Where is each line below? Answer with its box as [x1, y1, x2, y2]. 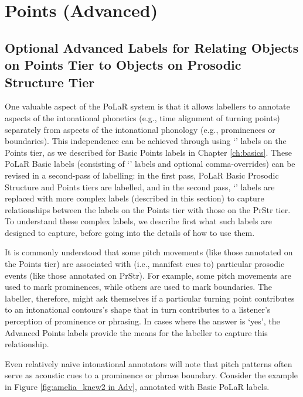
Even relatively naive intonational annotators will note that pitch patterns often [5, 357, 292, 369]
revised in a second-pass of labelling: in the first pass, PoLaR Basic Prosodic [5, 169, 279, 181]
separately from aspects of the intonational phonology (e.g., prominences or [5, 123, 275, 135]
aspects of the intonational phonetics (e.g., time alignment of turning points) [5, 111, 280, 124]
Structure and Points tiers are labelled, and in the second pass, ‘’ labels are [5, 180, 275, 193]
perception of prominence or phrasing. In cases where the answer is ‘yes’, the [5, 315, 280, 327]
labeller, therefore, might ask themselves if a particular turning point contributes [5, 292, 295, 304]
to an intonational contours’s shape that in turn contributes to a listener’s [5, 303, 271, 316]
